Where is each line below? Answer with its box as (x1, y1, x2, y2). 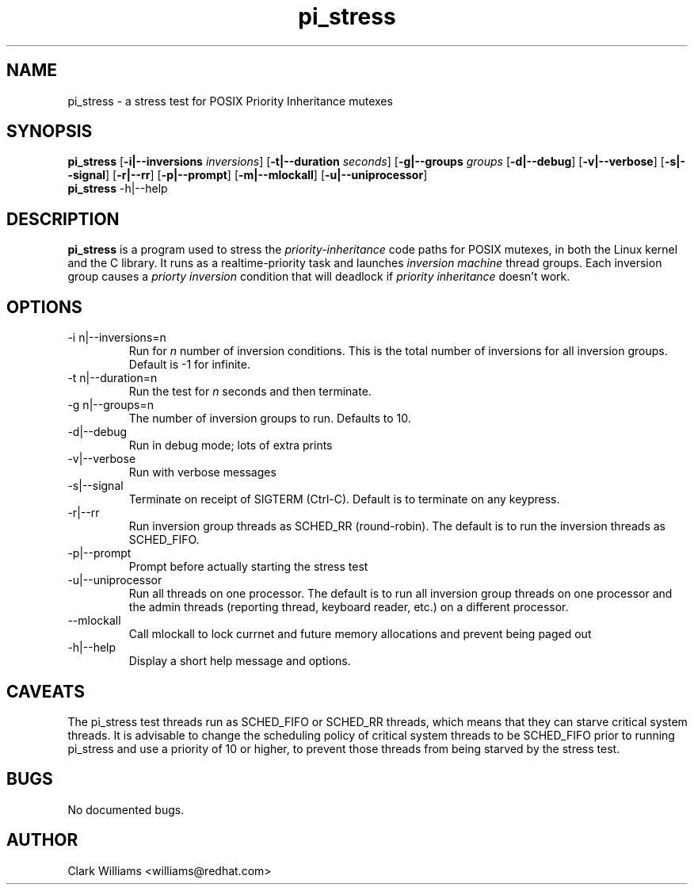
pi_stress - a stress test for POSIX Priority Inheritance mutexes (67, 94, 393, 108)
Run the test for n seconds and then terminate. (128, 384, 372, 399)
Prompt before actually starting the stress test (128, 560, 368, 574)
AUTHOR (6, 830, 78, 851)
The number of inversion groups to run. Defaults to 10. (128, 411, 411, 426)
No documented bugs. (67, 802, 185, 816)
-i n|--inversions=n (67, 331, 166, 345)
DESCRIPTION (6, 208, 120, 229)
